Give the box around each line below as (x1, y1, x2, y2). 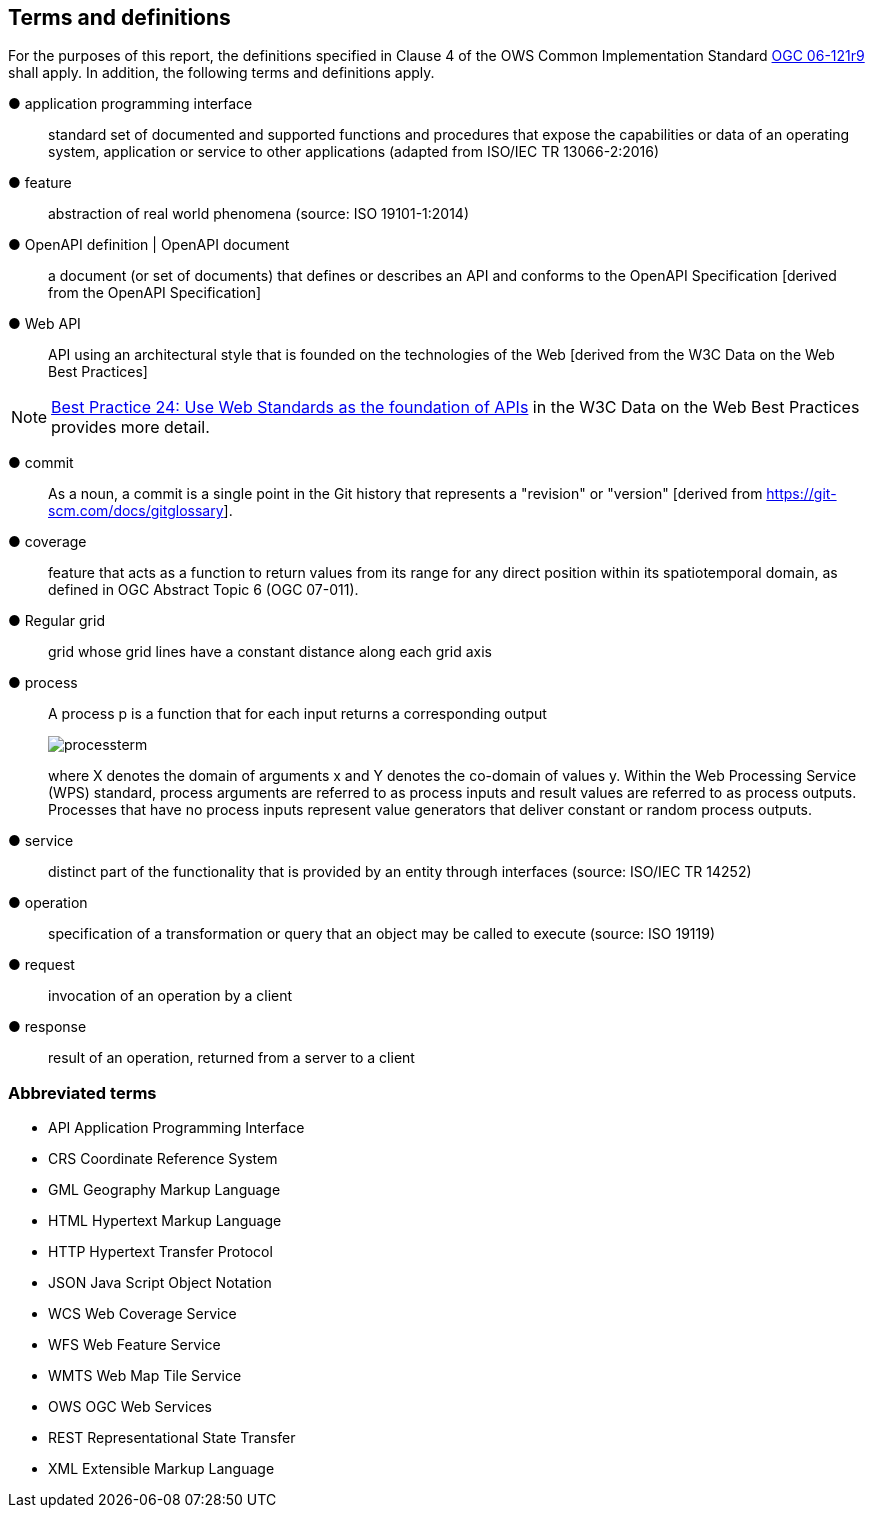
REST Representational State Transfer (48, 1429, 296, 1447)
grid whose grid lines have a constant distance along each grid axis (48, 643, 492, 661)
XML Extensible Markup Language (48, 1460, 275, 1478)
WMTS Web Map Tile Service (48, 1367, 242, 1385)
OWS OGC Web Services (48, 1398, 212, 1416)
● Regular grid (8, 612, 105, 630)
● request (8, 956, 75, 974)
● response (8, 1018, 87, 1036)
